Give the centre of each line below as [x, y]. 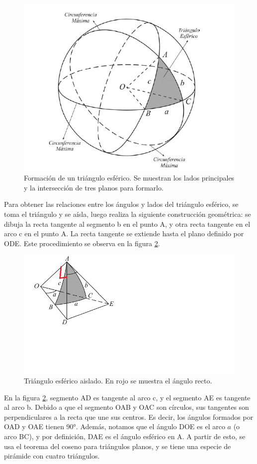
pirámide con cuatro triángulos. [52, 456]
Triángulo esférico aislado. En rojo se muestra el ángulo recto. [118, 381]
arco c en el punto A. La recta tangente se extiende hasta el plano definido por [124, 233]
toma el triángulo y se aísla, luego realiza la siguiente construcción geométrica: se [128, 214]
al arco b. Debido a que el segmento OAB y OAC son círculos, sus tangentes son [127, 407]
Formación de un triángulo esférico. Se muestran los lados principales [129, 178]
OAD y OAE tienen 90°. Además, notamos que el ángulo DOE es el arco [115, 426]
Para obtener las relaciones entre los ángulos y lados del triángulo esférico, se [121, 204]
